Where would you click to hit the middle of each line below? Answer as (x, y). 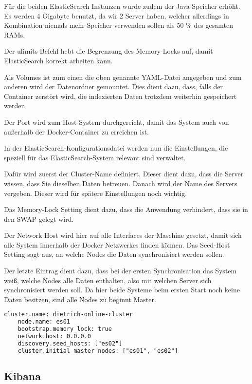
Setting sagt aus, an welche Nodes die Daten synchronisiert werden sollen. (114, 254)
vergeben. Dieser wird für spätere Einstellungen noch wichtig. (96, 193)
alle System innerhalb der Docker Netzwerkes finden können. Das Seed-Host (117, 244)
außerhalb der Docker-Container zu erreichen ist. (77, 131)
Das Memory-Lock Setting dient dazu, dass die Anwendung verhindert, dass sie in (126, 209)
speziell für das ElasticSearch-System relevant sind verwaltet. (95, 157)
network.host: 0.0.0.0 (54, 336)
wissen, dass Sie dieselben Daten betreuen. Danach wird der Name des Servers (121, 183)
